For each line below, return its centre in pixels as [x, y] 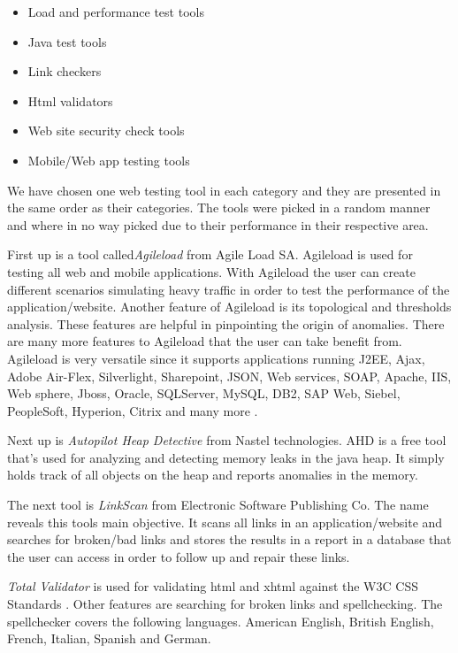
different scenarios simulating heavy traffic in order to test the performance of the [229, 289]
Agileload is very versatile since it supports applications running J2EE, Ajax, [216, 358]
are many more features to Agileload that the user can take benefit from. [205, 341]
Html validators [70, 100]
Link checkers [65, 71]
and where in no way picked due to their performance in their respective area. [218, 224]
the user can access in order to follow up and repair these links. [179, 556]
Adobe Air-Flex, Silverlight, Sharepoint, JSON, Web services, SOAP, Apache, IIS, [229, 376]
